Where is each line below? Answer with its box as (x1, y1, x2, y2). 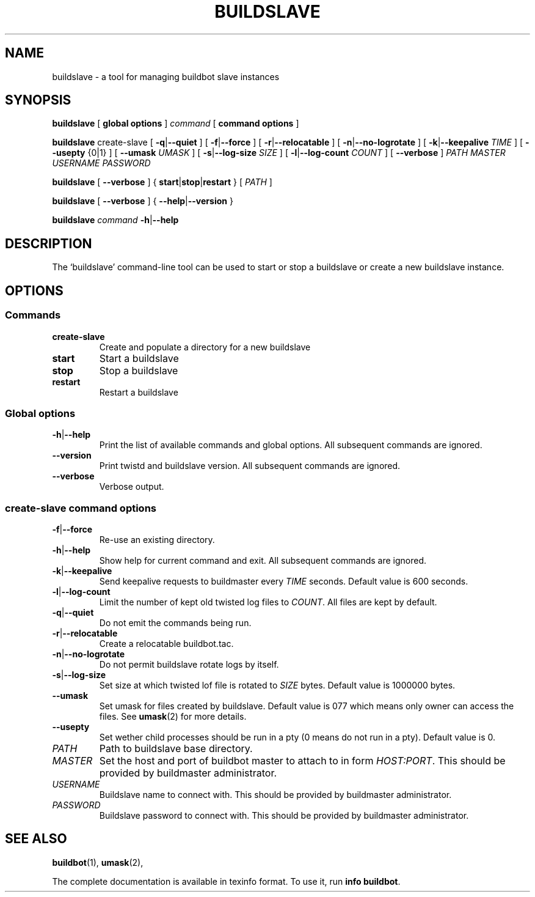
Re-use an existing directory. (99, 534, 215, 545)
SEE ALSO (5, 831, 67, 847)
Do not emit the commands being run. (99, 618, 252, 628)
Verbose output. (99, 481, 164, 492)
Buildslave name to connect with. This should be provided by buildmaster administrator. (99, 789, 452, 800)
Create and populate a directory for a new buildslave (99, 341, 311, 352)
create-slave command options (5, 501, 157, 514)
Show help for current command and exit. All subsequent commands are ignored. (99, 555, 427, 566)
